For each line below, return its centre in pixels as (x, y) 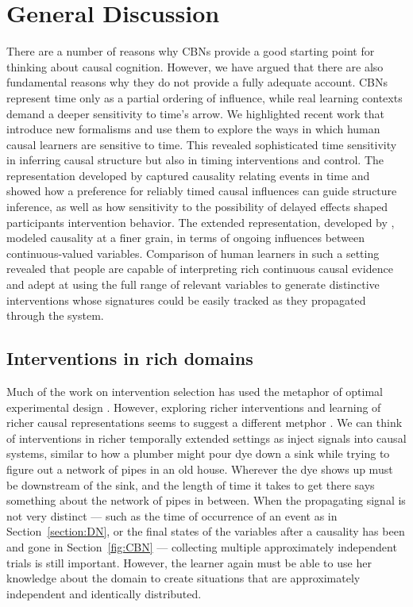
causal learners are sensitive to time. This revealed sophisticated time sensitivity (202, 144)
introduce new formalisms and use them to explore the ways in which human (193, 129)
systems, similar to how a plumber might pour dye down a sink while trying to (198, 453)
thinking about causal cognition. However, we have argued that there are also (195, 66)
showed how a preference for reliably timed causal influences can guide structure (202, 191)
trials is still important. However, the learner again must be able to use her (189, 562)
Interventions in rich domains (130, 358)
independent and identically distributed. (104, 593)
